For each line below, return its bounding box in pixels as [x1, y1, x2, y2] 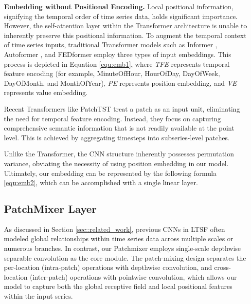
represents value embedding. [4, 87, 88, 97]
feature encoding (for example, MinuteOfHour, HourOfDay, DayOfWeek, [4, 68, 220, 78]
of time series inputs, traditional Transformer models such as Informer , [4, 39, 217, 50]
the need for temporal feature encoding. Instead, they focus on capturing [4, 113, 221, 123]
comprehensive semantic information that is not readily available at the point [4, 123, 234, 133]
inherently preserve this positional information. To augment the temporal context [4, 30, 247, 40]
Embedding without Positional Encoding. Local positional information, [4, 1, 233, 11]
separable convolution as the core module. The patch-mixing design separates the [4, 252, 246, 263]
